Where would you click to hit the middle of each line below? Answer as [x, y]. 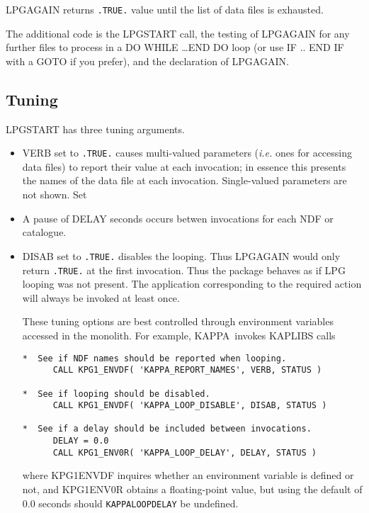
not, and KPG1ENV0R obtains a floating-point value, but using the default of [192, 489]
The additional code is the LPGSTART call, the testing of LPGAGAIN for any [178, 33]
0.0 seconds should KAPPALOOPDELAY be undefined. [130, 503]
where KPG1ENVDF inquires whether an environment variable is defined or [188, 475]
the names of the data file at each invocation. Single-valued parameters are [184, 180]
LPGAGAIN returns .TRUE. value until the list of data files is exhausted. [165, 9]
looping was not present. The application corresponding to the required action [192, 284]
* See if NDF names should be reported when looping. [154, 358]
